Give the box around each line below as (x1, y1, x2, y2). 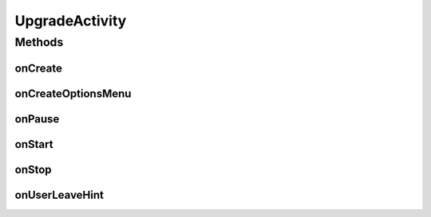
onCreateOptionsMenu (14, 87, 132, 100)
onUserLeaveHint (14, 188, 104, 202)
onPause (14, 112, 60, 126)
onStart (14, 138, 53, 151)
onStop (14, 163, 52, 176)
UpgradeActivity (14, 12, 127, 29)
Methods (14, 35, 64, 49)
